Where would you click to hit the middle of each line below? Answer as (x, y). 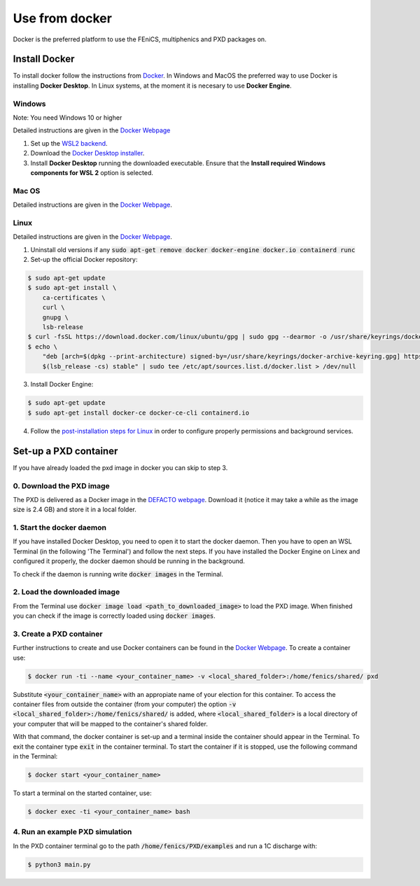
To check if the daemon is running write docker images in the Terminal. (118, 574)
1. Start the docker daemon (59, 527)
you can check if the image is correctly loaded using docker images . (114, 616)
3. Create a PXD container (58, 634)
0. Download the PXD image (61, 485)
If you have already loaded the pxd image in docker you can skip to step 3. (120, 468)
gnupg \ (56, 317)
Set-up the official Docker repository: (84, 259)
